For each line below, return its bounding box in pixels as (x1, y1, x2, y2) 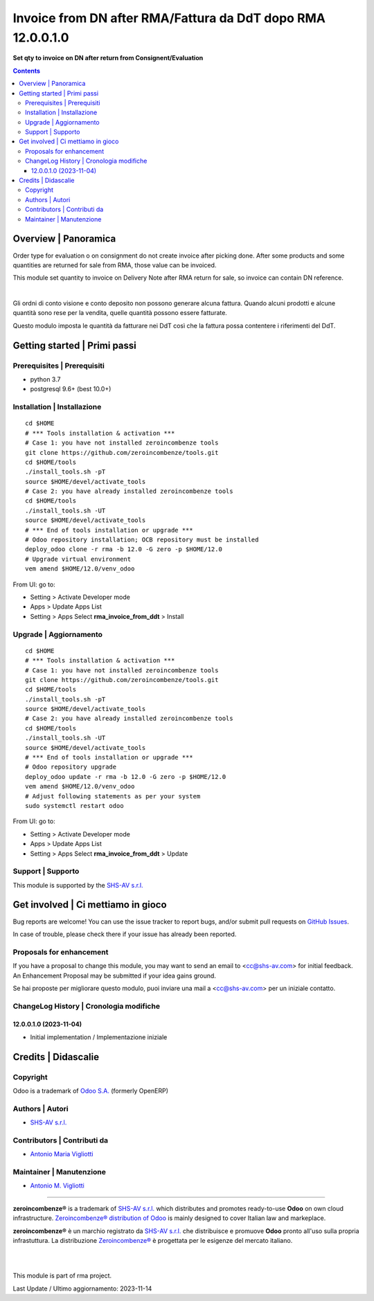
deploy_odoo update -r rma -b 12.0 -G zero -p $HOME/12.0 (25, 773, 226, 780)
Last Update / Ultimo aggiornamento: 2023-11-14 (12, 1284, 152, 1293)
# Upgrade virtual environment (25, 555, 132, 563)
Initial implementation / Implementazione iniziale (30, 1032, 168, 1041)
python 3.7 (30, 375, 61, 384)
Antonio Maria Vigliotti (30, 1150, 93, 1158)
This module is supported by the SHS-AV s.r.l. (12, 881, 143, 889)
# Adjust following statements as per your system (25, 792, 201, 800)
